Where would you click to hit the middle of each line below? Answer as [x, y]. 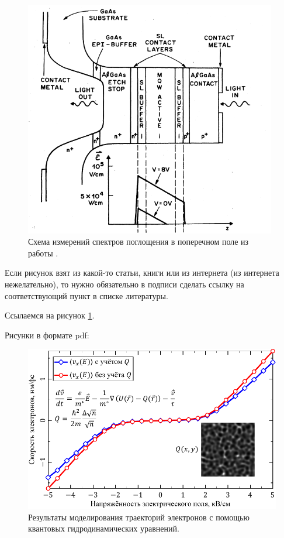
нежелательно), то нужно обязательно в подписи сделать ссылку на [124, 284]
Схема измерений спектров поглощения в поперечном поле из [138, 241]
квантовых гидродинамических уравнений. [104, 528]
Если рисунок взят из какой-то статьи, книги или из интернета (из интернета [142, 273]
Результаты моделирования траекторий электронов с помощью [139, 517]
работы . [43, 253]
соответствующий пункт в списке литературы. [86, 295]
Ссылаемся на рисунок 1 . [50, 315]
